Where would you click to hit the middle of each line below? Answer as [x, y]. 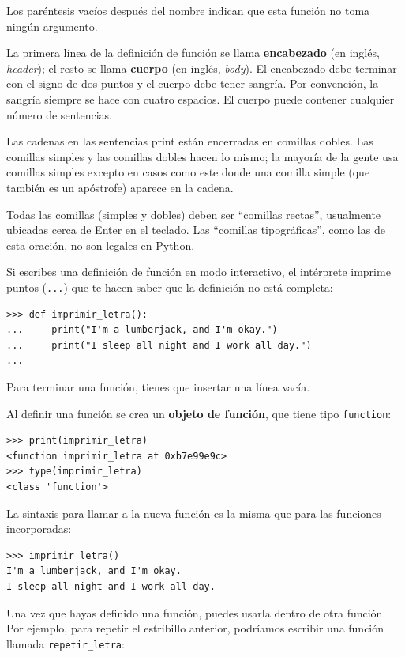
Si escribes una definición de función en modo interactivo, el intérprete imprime [199, 272]
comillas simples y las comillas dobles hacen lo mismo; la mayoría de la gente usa [202, 156]
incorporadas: [39, 529]
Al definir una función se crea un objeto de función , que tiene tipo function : [199, 413]
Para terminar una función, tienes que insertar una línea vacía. [158, 386]
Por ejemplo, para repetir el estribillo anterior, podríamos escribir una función [195, 628]
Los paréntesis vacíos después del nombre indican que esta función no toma [188, 10]
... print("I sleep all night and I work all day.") [159, 345]
